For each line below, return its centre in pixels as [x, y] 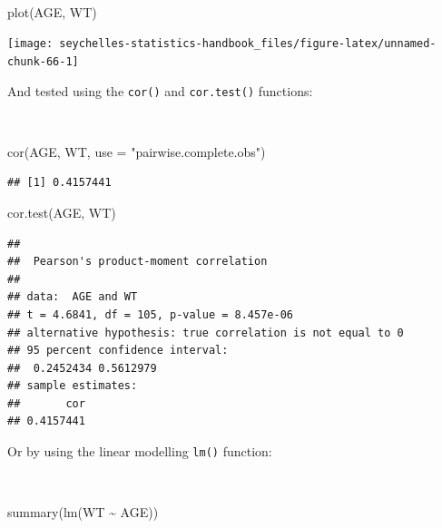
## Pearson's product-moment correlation [138, 262]
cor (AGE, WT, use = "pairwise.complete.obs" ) [137, 151]
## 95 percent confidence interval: [118, 351]
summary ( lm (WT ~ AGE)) [83, 512]
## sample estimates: [73, 386]
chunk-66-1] [43, 61]
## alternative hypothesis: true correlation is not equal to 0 [206, 332]
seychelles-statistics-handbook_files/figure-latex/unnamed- [248, 44]
